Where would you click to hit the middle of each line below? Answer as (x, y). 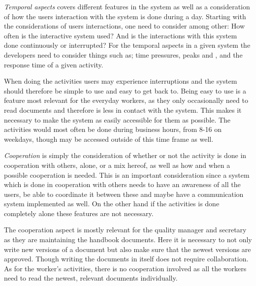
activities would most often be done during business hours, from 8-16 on (113, 129)
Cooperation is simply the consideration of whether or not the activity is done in (125, 155)
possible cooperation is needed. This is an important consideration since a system (127, 175)
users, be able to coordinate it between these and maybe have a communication (124, 194)
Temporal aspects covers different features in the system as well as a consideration (127, 6)
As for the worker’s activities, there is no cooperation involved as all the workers (125, 268)
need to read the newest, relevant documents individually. (91, 278)
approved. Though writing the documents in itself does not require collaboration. (126, 259)
